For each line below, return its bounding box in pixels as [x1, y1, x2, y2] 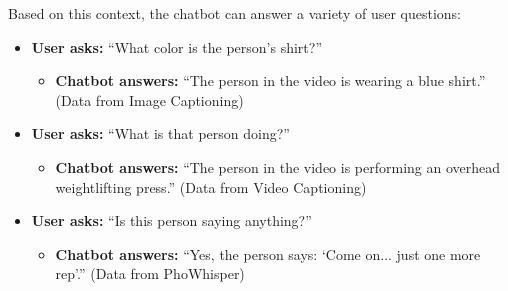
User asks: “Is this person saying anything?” [31, 210, 312, 231]
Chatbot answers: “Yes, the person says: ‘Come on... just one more [55, 243, 481, 264]
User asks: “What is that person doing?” [31, 123, 290, 144]
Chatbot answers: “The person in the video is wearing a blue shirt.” [55, 70, 486, 91]
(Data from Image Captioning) [55, 89, 244, 110]
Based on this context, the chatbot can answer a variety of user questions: [8, 3, 462, 23]
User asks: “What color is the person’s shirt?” [31, 36, 323, 57]
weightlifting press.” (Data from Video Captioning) [55, 176, 367, 197]
